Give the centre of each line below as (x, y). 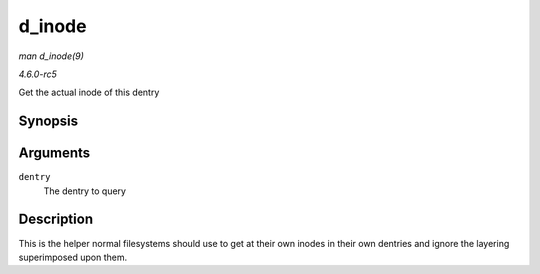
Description (56, 219)
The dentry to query (85, 191)
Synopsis (48, 121)
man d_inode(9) (51, 56)
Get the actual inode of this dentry (89, 92)
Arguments (54, 153)
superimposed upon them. (73, 257)
